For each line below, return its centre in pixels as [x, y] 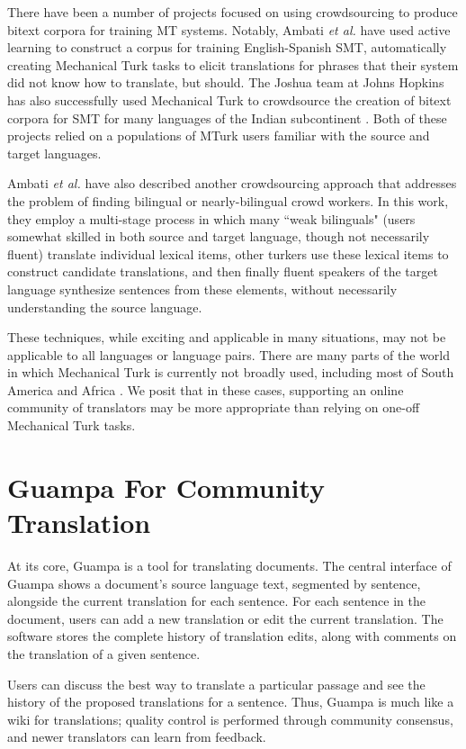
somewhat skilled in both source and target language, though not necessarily [219, 236]
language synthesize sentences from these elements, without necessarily [202, 289]
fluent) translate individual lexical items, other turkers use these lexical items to [228, 253]
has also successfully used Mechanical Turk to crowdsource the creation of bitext [229, 99]
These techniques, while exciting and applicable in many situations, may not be [227, 337]
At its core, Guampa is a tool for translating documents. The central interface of [229, 565]
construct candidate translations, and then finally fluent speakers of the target [223, 271]
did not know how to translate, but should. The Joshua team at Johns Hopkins [226, 82]
